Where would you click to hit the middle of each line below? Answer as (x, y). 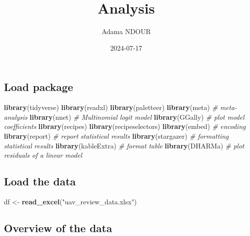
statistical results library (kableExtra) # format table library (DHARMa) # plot (124, 145)
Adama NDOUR (126, 31)
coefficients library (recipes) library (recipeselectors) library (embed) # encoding (125, 126)
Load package (39, 87)
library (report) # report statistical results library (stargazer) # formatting (117, 136)
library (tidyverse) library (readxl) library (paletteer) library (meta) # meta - (121, 107)
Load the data (40, 181)
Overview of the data (58, 227)
